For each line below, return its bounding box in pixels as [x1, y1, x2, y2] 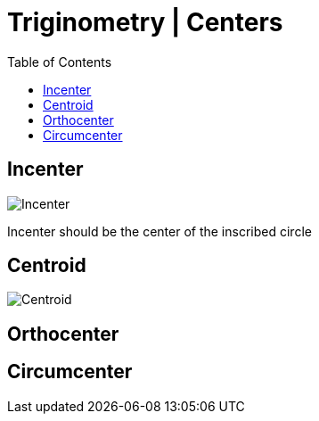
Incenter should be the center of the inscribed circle [7, 223, 312, 239]
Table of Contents [7, 54, 112, 70]
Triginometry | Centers [7, 7, 283, 37]
